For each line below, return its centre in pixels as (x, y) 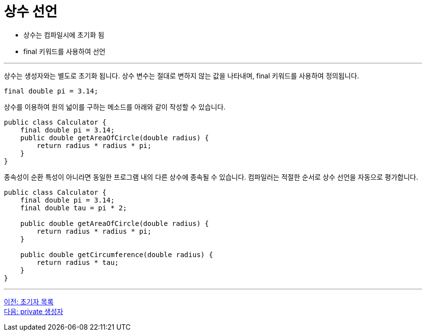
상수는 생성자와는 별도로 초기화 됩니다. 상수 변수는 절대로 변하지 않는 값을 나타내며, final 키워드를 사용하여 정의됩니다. (182, 75)
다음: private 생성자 (34, 311)
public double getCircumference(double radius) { (116, 254)
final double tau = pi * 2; (73, 208)
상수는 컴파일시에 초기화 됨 (64, 35)
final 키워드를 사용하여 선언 (64, 51)
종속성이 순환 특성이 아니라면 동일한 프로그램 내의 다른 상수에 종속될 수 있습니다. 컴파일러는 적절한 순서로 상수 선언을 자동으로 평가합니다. (211, 177)
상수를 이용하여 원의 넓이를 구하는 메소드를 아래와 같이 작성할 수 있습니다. (115, 107)
